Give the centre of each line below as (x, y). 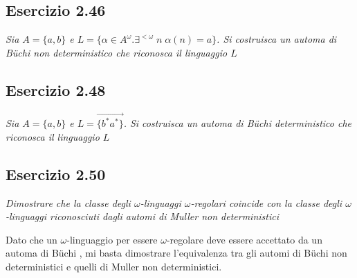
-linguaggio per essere (112, 239)
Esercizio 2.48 (56, 89)
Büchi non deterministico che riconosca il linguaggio (117, 52)
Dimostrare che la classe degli (68, 202)
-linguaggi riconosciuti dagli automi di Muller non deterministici (142, 216)
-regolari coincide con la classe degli (266, 202)
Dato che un (31, 239)
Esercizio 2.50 (56, 173)
